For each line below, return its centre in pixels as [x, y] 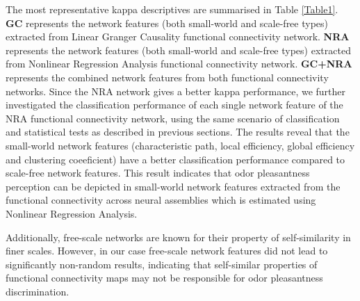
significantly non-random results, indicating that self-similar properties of [162, 264]
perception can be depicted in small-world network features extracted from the [173, 186]
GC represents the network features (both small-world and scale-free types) [167, 23]
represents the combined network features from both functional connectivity [167, 77]
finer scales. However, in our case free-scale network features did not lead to [167, 251]
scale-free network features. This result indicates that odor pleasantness [158, 173]
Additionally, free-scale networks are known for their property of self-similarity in [178, 237]
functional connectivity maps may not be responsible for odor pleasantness [164, 278]
